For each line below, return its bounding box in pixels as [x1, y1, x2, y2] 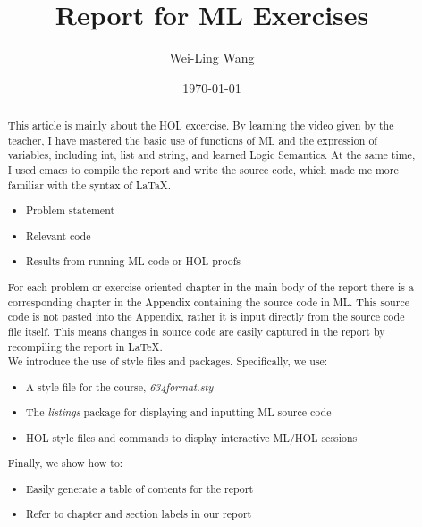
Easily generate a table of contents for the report [26, 481, 254, 496]
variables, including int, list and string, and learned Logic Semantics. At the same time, [7, 147, 416, 163]
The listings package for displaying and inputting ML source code [26, 405, 332, 420]
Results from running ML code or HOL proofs [26, 254, 241, 269]
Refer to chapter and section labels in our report [26, 506, 252, 522]
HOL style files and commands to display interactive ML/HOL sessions [26, 430, 358, 445]
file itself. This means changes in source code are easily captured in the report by [7, 323, 385, 339]
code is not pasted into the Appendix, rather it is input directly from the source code [7, 309, 405, 324]
